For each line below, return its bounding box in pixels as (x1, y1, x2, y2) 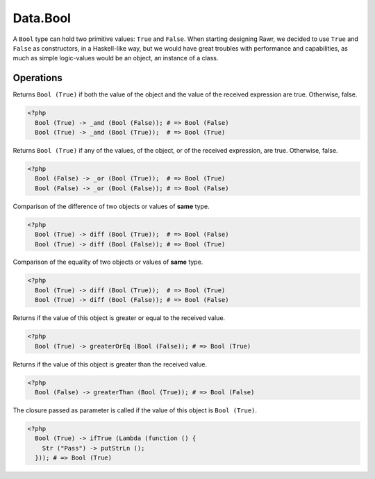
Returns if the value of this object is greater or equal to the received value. (12, 314, 226, 322)
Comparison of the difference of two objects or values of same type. (12, 202, 210, 210)
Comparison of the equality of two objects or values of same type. (12, 258, 203, 267)
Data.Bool (12, 10, 71, 26)
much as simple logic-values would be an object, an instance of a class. (12, 54, 219, 62)
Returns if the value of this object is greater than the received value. (12, 360, 208, 368)
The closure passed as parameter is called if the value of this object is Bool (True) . (12, 406, 257, 414)
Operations (12, 72, 62, 84)
